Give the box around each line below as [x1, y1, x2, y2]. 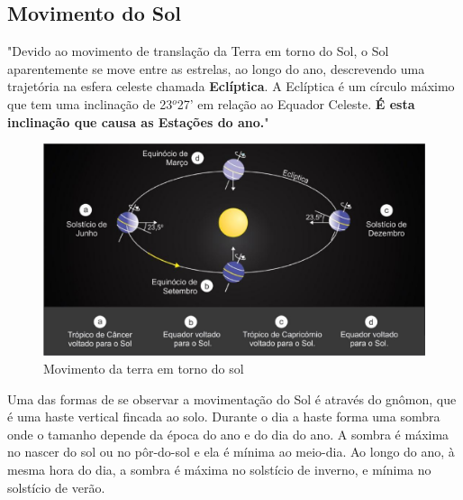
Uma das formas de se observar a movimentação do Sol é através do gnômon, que [7, 389, 457, 408]
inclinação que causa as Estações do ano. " [7, 112, 269, 131]
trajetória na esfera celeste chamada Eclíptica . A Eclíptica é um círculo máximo [7, 77, 455, 96]
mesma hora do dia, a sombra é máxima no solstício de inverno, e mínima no [7, 459, 431, 478]
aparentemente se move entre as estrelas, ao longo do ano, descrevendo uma [7, 59, 425, 78]
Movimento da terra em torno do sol [43, 358, 244, 377]
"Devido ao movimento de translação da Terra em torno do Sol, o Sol [7, 42, 389, 60]
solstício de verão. [7, 477, 105, 496]
